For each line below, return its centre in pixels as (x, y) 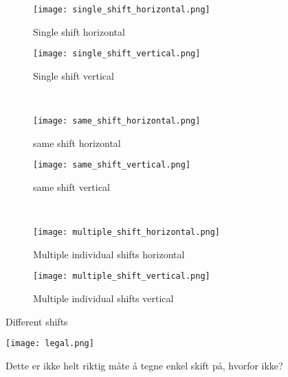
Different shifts (37, 321)
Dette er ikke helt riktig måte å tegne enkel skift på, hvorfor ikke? (144, 365)
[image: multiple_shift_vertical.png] (122, 276)
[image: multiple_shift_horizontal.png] (127, 232)
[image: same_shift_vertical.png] (112, 165)
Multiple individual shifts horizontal (109, 254)
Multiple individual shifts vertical (103, 298)
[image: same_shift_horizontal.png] (117, 121)
